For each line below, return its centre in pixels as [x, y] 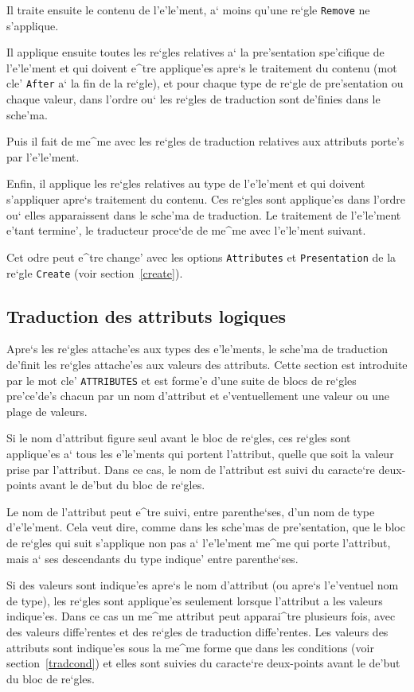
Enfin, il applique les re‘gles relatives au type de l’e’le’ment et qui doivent [186, 183]
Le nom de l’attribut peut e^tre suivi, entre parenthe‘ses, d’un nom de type [191, 511]
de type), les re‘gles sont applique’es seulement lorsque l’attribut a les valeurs [195, 600]
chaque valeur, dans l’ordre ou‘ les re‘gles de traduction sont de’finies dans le [193, 99]
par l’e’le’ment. [43, 156]
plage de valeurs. [47, 411]
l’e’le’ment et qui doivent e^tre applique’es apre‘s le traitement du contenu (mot [202, 67]
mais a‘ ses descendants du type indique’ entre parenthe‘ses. [152, 558]
